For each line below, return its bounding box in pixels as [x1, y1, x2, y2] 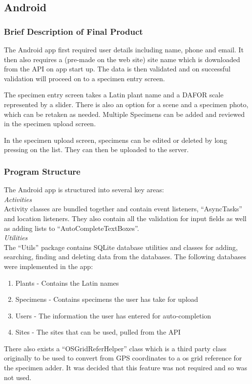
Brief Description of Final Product [4, 25, 143, 37]
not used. [4, 372, 32, 382]
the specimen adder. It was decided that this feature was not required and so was [4, 362, 247, 373]
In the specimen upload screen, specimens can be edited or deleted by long [4, 135, 227, 145]
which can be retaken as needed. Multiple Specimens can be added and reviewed [4, 109, 245, 119]
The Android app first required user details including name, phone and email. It [4, 45, 244, 54]
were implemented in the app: [4, 261, 93, 271]
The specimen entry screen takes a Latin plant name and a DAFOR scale [4, 90, 224, 100]
